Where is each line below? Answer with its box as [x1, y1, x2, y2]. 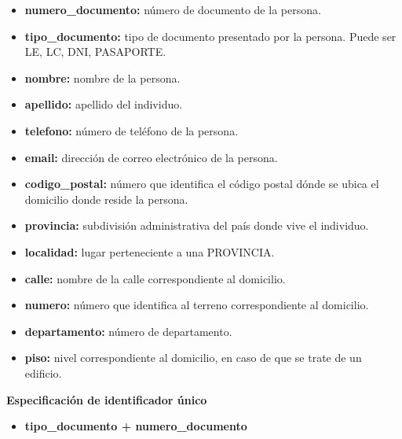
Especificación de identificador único [6, 391, 207, 408]
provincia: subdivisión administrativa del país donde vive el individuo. [24, 217, 369, 234]
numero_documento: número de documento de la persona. [24, 2, 321, 17]
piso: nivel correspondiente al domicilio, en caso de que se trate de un [24, 349, 362, 366]
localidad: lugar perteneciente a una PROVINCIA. [24, 243, 275, 260]
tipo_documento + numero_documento [24, 418, 247, 434]
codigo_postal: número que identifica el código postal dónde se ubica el [24, 175, 379, 192]
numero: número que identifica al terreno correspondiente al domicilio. [24, 297, 369, 313]
